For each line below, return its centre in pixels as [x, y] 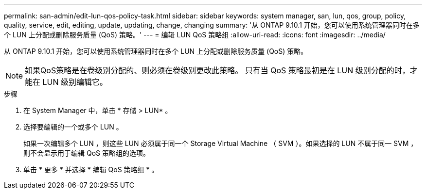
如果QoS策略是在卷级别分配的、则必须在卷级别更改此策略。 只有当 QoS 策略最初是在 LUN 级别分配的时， [217, 70]
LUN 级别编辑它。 [75, 82]
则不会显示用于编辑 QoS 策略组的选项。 [87, 153]
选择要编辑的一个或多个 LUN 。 [73, 127]
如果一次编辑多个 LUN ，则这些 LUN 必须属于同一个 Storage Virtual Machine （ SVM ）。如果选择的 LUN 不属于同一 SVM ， [221, 143]
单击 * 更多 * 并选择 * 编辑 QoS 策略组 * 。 [91, 169]
